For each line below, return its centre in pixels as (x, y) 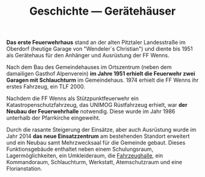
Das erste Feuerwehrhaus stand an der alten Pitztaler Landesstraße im (96, 42)
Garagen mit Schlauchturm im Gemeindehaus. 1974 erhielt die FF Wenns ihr (103, 80)
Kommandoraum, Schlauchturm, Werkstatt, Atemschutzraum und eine (94, 162)
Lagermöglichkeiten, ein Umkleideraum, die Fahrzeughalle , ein (85, 156)
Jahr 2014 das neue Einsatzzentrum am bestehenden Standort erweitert (98, 136)
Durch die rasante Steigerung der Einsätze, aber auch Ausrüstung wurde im (101, 130)
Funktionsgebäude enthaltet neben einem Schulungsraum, (80, 149)
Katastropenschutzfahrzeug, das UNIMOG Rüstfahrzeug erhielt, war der (97, 105)
